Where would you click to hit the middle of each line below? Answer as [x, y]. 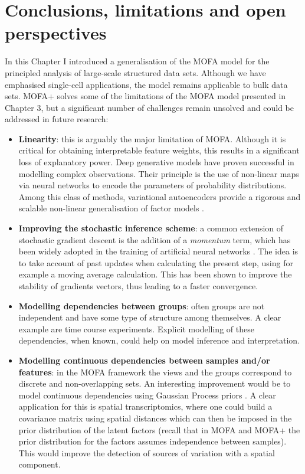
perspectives [56, 33]
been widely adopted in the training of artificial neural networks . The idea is [158, 251]
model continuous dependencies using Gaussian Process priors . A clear [147, 395]
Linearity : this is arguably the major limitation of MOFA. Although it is [152, 138]
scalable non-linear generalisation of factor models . [111, 208]
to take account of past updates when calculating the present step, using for [156, 262]
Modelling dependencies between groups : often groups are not [142, 305]
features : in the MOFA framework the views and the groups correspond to [155, 372]
